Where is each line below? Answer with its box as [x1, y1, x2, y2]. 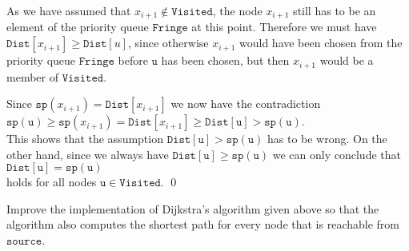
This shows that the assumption [6, 130, 163, 147]
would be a [319, 52, 374, 69]
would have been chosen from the [239, 34, 403, 51]
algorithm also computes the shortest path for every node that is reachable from [6, 216, 399, 233]
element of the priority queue [6, 18, 149, 35]
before [118, 52, 148, 69]
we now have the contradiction [170, 95, 321, 112]
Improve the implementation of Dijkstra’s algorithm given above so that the [6, 200, 379, 217]
